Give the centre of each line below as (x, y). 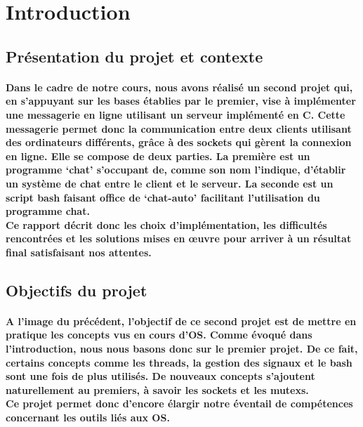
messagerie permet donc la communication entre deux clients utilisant (179, 128)
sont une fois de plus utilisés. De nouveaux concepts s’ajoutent (160, 376)
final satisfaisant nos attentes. (79, 252)
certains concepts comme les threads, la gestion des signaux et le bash (179, 362)
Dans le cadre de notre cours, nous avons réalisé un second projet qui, (179, 87)
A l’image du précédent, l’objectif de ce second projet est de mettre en (181, 321)
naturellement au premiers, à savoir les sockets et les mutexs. (157, 389)
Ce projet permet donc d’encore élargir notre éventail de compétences (179, 403)
